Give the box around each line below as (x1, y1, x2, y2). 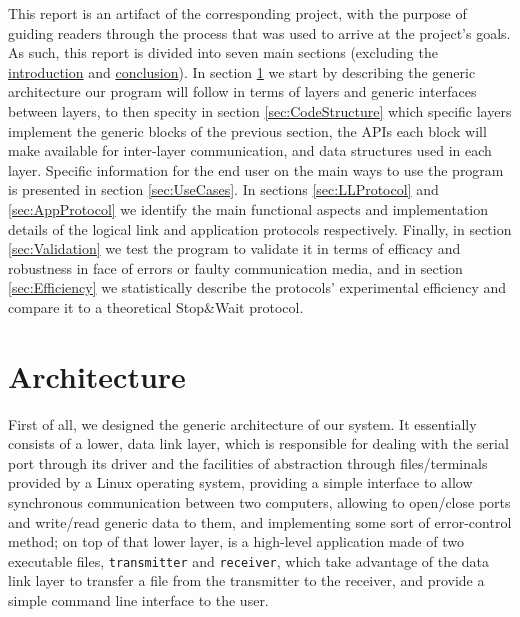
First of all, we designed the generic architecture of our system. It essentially (8, 413, 477, 434)
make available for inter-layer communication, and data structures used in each (8, 140, 492, 161)
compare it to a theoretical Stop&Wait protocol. (8, 296, 304, 317)
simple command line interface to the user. (8, 590, 269, 611)
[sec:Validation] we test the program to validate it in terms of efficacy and (8, 238, 461, 259)
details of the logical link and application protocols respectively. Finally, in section (8, 218, 512, 239)
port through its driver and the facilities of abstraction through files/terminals (8, 452, 488, 473)
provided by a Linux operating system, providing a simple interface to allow (8, 472, 473, 493)
